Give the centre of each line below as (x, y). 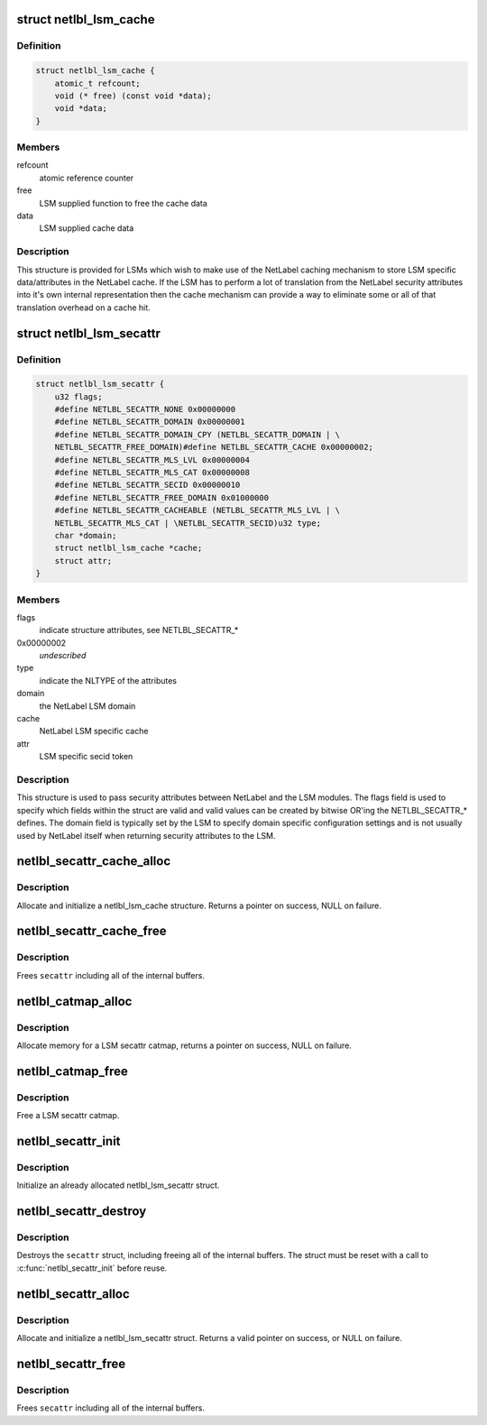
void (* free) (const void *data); (133, 96)
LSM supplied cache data (87, 228)
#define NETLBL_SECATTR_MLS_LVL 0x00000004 (152, 460)
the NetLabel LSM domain (87, 706)
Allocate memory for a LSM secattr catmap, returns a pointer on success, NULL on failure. (184, 1045)
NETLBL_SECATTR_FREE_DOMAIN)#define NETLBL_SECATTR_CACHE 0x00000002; (214, 447)
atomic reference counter (87, 178)
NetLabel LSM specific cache (94, 731)
